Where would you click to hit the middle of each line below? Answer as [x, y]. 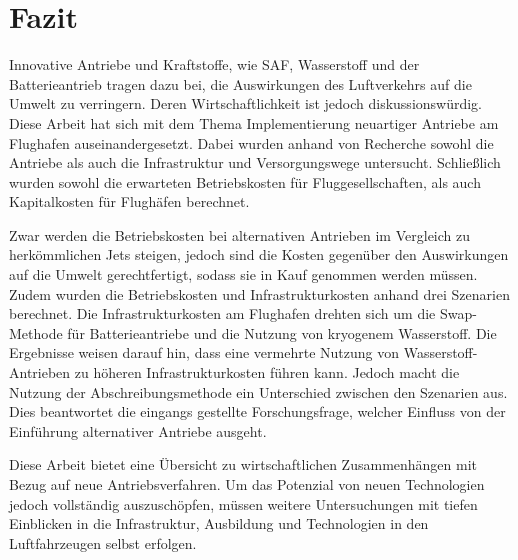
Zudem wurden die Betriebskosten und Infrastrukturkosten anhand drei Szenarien [259, 293]
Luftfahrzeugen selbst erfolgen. [103, 542]
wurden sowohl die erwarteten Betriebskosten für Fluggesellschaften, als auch [245, 181]
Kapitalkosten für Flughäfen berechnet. [129, 201]
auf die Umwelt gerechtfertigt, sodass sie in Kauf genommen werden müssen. [243, 274]
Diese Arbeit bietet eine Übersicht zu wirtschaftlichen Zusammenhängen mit [243, 464]
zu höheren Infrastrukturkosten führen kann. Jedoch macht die [267, 372]
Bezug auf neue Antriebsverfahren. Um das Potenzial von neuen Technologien [247, 484]
